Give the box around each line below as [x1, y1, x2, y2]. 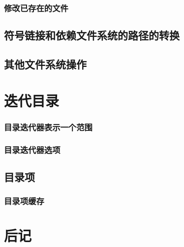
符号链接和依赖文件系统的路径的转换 [4, 28, 180, 43]
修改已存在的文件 [4, 1, 68, 14]
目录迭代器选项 [4, 143, 61, 155]
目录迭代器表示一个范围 [4, 121, 92, 133]
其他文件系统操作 [4, 57, 87, 72]
